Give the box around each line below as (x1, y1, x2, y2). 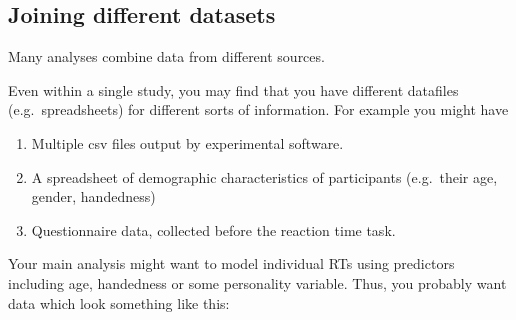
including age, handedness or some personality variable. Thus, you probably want (8, 272, 507, 293)
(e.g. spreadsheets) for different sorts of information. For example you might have (8, 99, 509, 120)
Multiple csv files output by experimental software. (31, 132, 344, 153)
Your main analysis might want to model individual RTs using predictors (8, 253, 455, 274)
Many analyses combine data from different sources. (8, 46, 325, 67)
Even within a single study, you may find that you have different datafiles (8, 79, 459, 100)
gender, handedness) (31, 186, 156, 207)
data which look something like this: (8, 292, 230, 313)
